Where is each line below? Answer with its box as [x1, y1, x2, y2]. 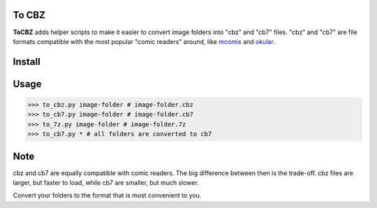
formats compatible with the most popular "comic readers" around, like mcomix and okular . [13, 37, 275, 45]
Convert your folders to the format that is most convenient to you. [13, 191, 202, 200]
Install [13, 56, 41, 68]
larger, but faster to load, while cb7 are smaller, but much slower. [13, 178, 199, 186]
